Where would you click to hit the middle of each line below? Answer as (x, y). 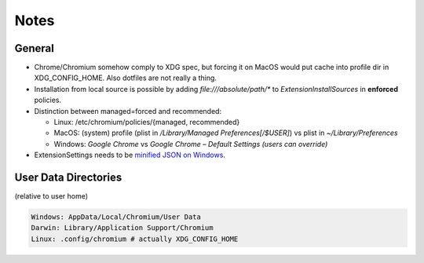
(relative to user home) (51, 196)
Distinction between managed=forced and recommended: (128, 111)
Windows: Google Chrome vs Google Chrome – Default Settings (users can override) (191, 144)
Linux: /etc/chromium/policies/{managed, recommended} (147, 122)
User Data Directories (68, 177)
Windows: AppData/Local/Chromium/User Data (116, 217)
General (35, 48)
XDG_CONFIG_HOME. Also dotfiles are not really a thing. (126, 78)
